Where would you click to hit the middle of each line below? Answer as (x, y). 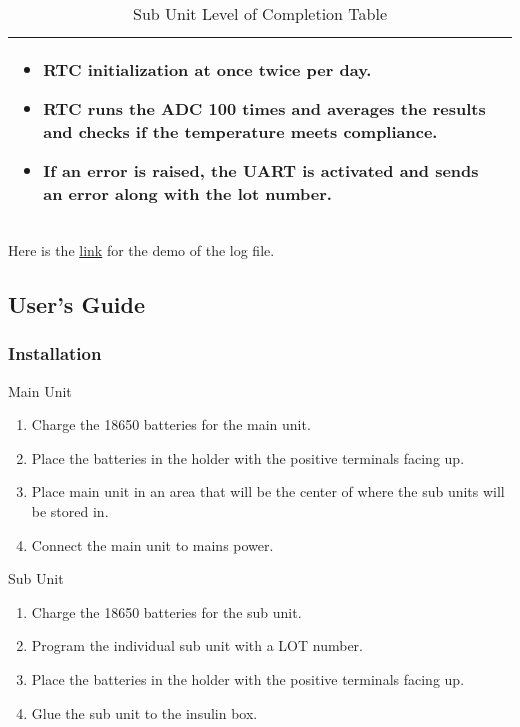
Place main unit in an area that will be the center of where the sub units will (268, 491)
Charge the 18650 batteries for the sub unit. (166, 611)
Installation (55, 353)
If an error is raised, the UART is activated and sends (261, 170)
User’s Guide (77, 303)
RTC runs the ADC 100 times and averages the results (264, 108)
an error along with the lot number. (187, 193)
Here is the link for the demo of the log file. (141, 250)
